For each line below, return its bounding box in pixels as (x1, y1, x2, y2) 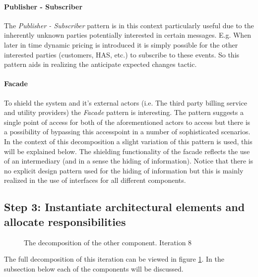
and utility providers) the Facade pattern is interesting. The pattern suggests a (4, 107, 244, 117)
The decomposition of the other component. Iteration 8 (24, 237, 192, 247)
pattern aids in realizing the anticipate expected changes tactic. (4, 59, 197, 69)
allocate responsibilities (4, 214, 126, 229)
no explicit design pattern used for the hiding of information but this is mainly (4, 165, 244, 175)
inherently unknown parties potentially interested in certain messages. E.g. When (4, 30, 252, 40)
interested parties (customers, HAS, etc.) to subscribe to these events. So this (4, 49, 240, 59)
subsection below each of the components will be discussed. (4, 263, 184, 274)
